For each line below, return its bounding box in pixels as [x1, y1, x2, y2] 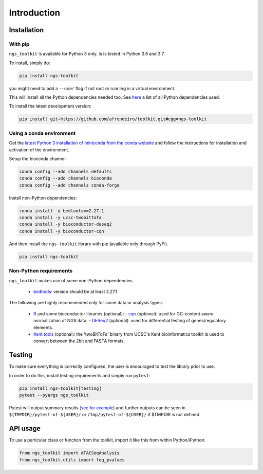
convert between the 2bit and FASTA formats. [33, 338, 125, 344]
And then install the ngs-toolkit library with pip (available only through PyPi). [9, 241, 169, 247]
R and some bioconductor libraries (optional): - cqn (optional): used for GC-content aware [33, 310, 214, 316]
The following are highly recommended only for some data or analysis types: [9, 300, 163, 306]
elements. [33, 324, 54, 330]
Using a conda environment [9, 129, 76, 136]
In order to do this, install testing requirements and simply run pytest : [9, 372, 150, 378]
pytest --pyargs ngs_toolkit [19, 392, 89, 398]
